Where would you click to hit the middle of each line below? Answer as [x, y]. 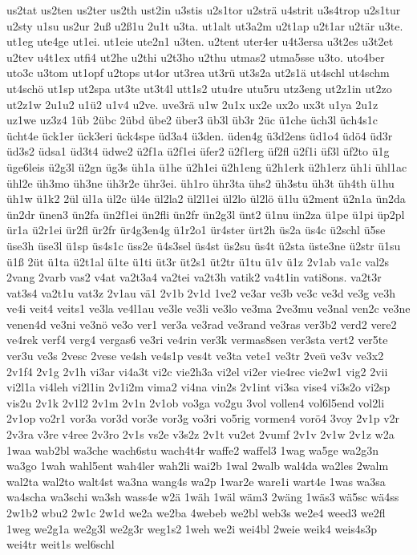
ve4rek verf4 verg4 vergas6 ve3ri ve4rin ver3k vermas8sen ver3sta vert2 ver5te [197, 340]
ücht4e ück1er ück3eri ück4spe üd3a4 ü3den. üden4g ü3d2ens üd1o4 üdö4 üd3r [200, 135]
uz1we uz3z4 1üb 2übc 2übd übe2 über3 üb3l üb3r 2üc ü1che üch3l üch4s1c [192, 120]
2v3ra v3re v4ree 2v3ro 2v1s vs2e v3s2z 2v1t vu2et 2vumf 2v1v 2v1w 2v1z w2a [200, 434]
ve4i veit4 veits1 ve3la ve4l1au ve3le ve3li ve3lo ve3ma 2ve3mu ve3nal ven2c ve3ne [208, 308]
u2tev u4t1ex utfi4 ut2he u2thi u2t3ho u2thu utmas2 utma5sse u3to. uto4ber [196, 57]
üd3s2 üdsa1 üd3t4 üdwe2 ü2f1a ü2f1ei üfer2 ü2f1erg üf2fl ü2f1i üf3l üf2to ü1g [198, 151]
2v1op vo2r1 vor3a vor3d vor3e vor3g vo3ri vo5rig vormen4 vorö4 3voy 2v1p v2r [203, 418]
